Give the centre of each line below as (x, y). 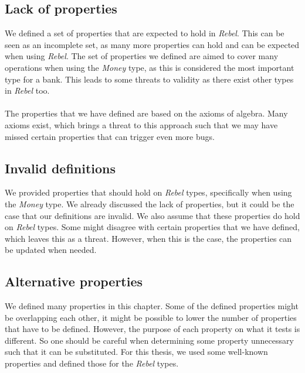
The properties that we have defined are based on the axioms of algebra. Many (146, 113)
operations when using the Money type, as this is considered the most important (150, 67)
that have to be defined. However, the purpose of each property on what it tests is (152, 329)
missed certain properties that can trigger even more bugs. (110, 136)
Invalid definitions (60, 168)
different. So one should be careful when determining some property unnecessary (149, 340)
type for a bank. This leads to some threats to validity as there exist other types (149, 79)
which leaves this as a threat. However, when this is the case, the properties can (148, 238)
